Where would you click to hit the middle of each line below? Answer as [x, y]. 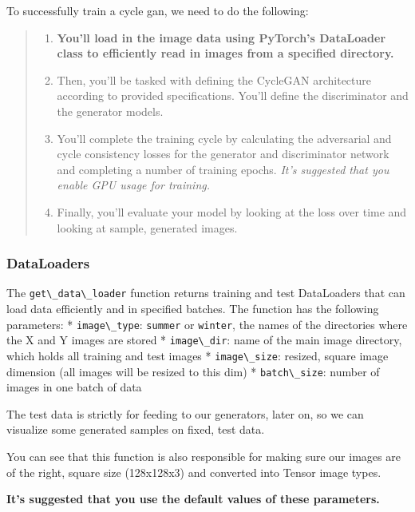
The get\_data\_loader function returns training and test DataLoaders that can [206, 293]
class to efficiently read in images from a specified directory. [225, 53]
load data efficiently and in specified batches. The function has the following [193, 308]
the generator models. [110, 111]
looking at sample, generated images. [147, 227]
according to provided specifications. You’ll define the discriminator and [233, 95]
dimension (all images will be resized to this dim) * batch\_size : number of [193, 371]
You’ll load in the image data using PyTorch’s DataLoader [221, 37]
